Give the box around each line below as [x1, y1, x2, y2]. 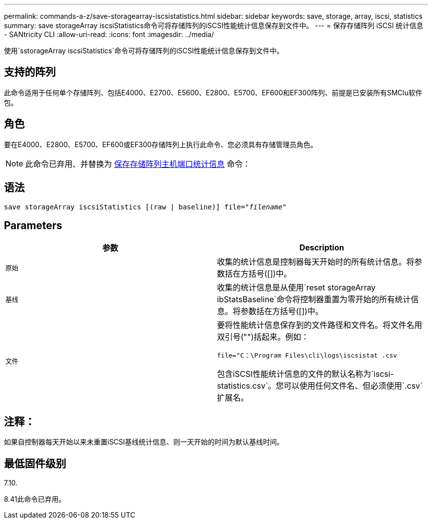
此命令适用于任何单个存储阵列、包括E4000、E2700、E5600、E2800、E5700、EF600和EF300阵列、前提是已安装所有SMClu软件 [4, 88, 423, 97]
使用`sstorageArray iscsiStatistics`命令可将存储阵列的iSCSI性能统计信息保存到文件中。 [4, 46, 284, 55]
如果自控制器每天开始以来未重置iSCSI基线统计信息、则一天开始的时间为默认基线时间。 [4, 438, 284, 446]
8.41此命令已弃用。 [4, 495, 66, 504]
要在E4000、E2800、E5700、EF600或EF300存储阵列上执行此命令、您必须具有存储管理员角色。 [4, 140, 318, 149]
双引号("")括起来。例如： [217, 332, 309, 342]
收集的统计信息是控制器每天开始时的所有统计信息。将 [217, 257, 415, 267]
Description [299, 242, 344, 253]
